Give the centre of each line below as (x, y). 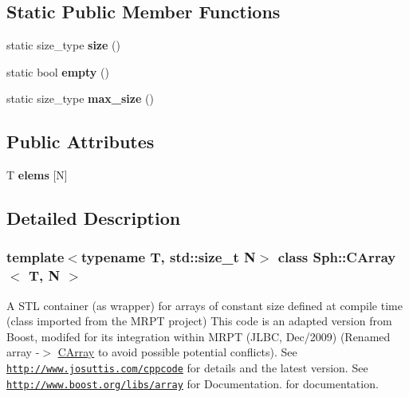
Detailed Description (94, 218)
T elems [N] (37, 175)
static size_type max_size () (80, 98)
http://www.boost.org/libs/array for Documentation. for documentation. (193, 383)
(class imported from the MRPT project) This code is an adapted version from (199, 321)
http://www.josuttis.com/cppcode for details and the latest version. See (187, 368)
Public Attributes (81, 142)
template (35, 257)
